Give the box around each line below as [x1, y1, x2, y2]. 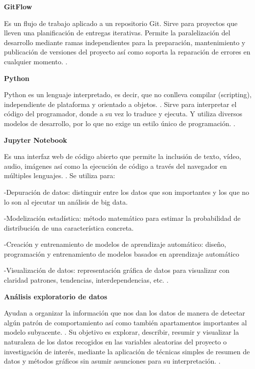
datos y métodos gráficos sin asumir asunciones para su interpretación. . [4, 356, 221, 366]
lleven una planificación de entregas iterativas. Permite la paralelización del [4, 27, 230, 38]
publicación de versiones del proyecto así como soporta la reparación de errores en [4, 47, 251, 57]
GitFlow [4, 1, 32, 11]
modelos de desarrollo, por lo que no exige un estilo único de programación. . [4, 118, 236, 128]
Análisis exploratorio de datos [4, 291, 108, 301]
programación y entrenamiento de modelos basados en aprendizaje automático [4, 248, 239, 259]
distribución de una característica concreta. [4, 222, 134, 233]
